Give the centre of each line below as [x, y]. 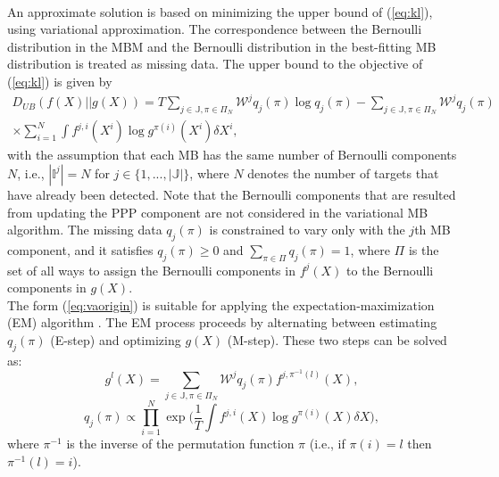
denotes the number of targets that [343, 173]
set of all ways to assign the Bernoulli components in [151, 270]
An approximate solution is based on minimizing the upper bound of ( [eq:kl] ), [220, 11]
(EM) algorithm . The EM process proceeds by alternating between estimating [222, 322]
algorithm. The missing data [85, 230]
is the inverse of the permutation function [180, 444]
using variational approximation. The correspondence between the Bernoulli [215, 29]
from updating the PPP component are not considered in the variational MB [218, 212]
